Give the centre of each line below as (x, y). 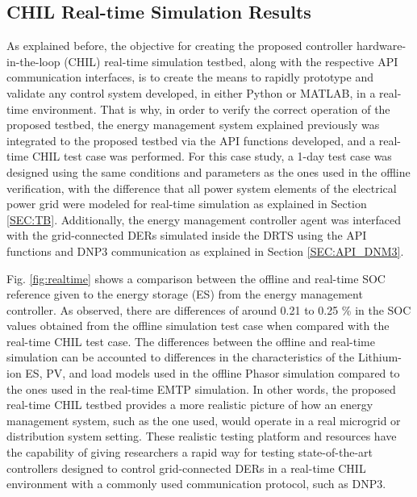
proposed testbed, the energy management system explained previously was (193, 125)
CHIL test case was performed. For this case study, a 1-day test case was (212, 156)
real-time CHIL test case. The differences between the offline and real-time (191, 341)
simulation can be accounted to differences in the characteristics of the (181, 357)
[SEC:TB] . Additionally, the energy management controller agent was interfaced (204, 219)
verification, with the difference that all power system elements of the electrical (202, 188)
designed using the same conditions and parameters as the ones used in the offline (208, 171)
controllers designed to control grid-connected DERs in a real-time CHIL (186, 468)
